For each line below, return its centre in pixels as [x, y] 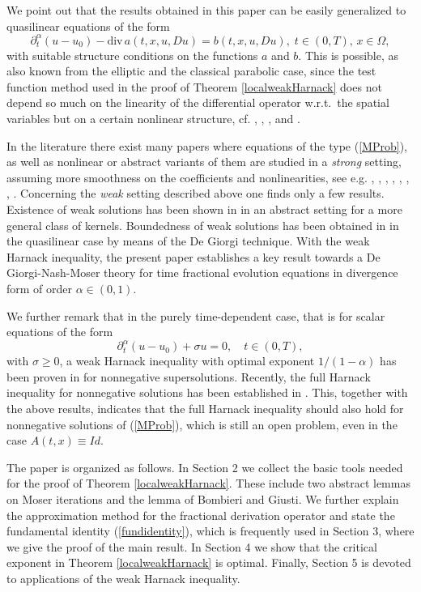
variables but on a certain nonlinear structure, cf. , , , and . [153, 119]
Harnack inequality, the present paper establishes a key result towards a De [193, 256]
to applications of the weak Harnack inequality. [123, 578]
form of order [40, 288]
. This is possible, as [349, 55]
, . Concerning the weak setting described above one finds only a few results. [196, 193]
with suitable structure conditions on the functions [132, 55]
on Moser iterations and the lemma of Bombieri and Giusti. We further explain [203, 499]
